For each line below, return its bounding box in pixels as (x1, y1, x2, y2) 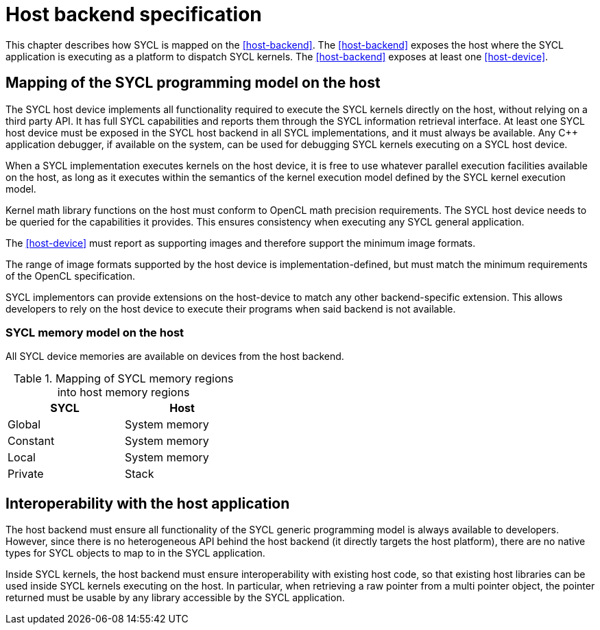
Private (8, 467, 44, 481)
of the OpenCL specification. (5, 269, 136, 282)
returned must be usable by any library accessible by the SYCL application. (5, 592, 345, 604)
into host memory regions (57, 385, 190, 400)
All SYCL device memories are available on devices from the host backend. (5, 350, 344, 363)
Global (8, 417, 41, 432)
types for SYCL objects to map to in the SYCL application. (5, 547, 265, 559)
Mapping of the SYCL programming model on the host (5, 74, 381, 92)
